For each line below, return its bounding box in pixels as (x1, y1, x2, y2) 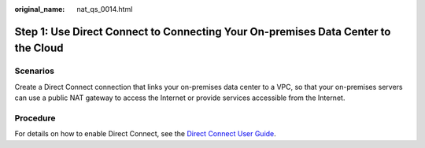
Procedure (14, 113, 56, 124)
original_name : (14, 5, 65, 13)
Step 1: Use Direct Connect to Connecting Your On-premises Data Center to (14, 24, 391, 39)
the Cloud (14, 42, 64, 55)
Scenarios (14, 65, 55, 76)
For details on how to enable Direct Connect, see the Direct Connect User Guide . (14, 129, 277, 139)
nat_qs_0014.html (76, 5, 133, 13)
